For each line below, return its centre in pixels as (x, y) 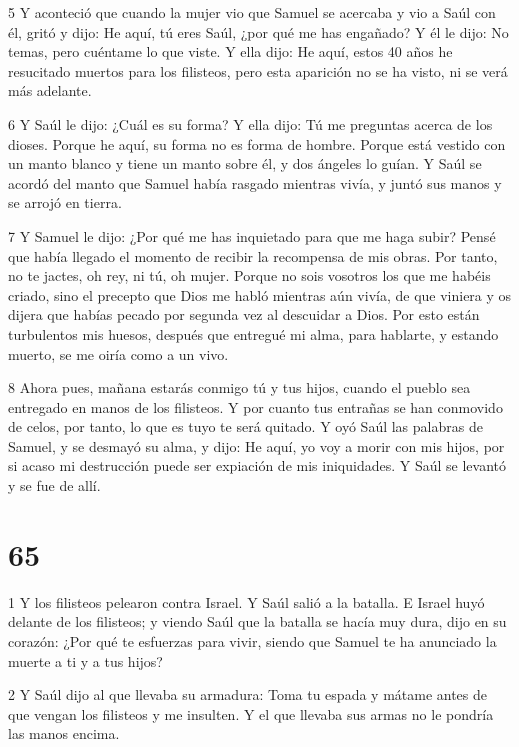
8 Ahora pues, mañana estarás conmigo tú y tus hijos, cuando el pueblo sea (239, 387)
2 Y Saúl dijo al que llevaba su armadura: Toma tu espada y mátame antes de (248, 694)
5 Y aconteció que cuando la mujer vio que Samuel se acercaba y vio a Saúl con (252, 12)
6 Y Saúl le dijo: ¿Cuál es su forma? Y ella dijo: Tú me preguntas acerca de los (250, 123)
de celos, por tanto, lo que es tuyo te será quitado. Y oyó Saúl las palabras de (245, 426)
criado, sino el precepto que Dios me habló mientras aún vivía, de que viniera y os (260, 294)
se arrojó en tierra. (65, 202)
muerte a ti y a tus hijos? (85, 660)
